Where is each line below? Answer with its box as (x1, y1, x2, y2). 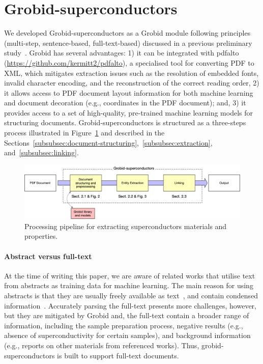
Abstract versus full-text (4, 250, 92, 261)
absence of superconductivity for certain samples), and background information (4, 330, 251, 341)
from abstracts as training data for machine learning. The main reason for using (4, 280, 253, 291)
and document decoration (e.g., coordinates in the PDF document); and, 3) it (4, 97, 246, 108)
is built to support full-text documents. (57, 350, 179, 360)
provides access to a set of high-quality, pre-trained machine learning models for (4, 107, 253, 118)
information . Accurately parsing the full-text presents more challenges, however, (4, 300, 256, 311)
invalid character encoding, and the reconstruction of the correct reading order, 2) (4, 77, 259, 88)
